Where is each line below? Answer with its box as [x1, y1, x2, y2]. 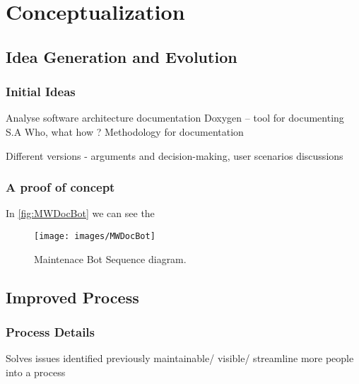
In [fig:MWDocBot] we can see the [6, 206, 155, 221]
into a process [6, 364, 66, 379]
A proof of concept [6, 178, 115, 196]
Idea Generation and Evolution [6, 45, 237, 67]
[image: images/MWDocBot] [34, 231, 155, 241]
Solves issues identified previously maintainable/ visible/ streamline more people [6, 351, 354, 366]
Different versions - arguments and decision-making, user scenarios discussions [6, 148, 343, 163]
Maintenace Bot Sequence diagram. [34, 251, 187, 266]
